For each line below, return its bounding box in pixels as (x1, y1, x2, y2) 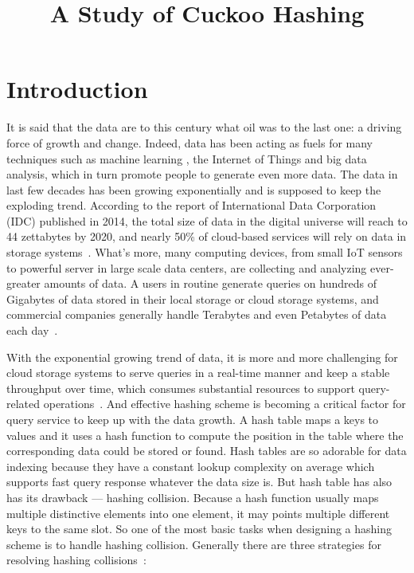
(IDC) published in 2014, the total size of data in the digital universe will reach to (6, 212, 408, 229)
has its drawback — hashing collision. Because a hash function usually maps (6, 489, 379, 505)
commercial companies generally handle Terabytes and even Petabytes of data (6, 306, 387, 323)
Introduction (6, 73, 148, 105)
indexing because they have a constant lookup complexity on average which (6, 457, 375, 474)
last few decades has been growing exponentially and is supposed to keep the (6, 181, 381, 198)
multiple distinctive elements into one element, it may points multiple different (6, 504, 390, 521)
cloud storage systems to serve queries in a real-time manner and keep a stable (6, 364, 390, 381)
